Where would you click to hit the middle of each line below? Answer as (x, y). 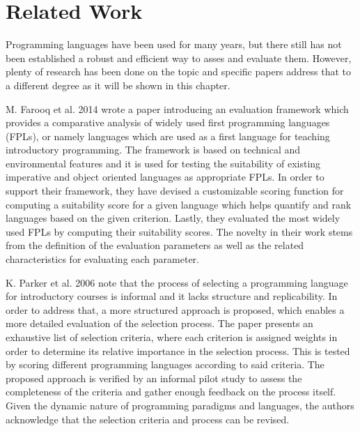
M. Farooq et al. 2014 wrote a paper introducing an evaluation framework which (177, 108)
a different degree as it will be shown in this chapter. (118, 85)
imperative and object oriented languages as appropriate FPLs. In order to (165, 177)
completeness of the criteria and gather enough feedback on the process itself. (171, 392)
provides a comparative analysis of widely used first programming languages (168, 122)
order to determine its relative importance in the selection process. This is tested (178, 350)
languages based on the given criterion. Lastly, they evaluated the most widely (173, 218)
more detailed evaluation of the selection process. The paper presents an (159, 323)
